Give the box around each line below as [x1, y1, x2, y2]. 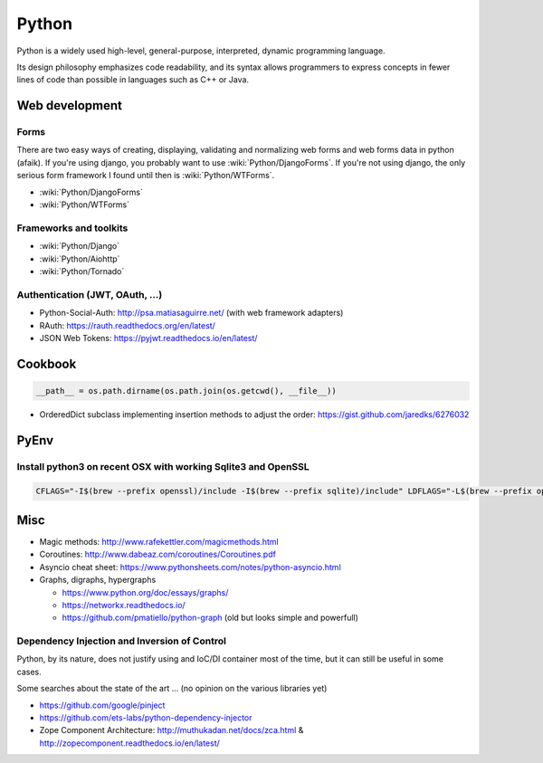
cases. [16, 666, 42, 677]
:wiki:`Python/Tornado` [39, 265, 125, 276]
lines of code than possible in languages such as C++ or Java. [16, 74, 249, 85]
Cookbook [16, 356, 77, 371]
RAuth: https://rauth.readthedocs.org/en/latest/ [39, 320, 216, 330]
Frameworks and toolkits [16, 222, 129, 234]
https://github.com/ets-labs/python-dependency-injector [39, 711, 252, 723]
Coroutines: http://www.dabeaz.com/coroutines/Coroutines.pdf [39, 548, 276, 560]
